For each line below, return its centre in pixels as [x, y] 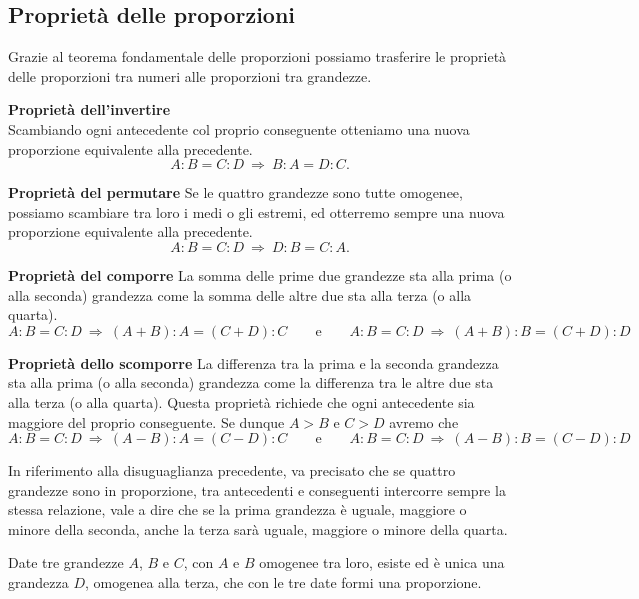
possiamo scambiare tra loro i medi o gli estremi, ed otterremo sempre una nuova [256, 211]
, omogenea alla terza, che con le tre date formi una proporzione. [283, 582]
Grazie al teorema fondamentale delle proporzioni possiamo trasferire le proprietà [257, 56]
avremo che [424, 421]
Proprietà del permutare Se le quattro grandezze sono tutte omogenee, [235, 192]
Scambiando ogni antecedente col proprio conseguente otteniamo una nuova [239, 128]
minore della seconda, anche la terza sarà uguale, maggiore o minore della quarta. [258, 528]
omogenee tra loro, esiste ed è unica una [382, 562]
